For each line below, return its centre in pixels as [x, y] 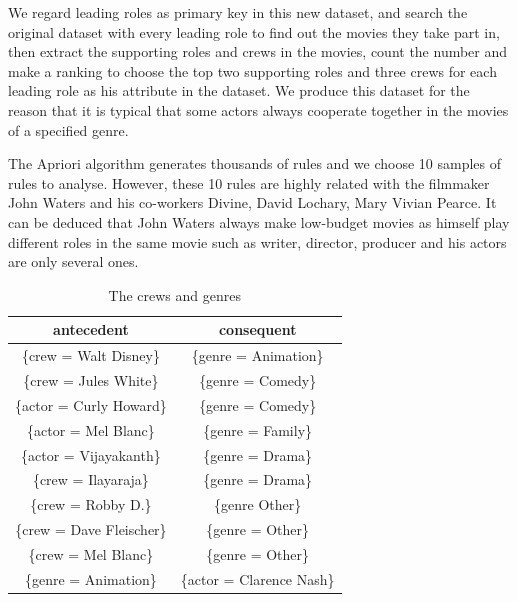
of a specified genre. [68, 129]
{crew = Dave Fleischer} [91, 529]
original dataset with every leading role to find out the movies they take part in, [254, 31]
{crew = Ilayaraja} [90, 479]
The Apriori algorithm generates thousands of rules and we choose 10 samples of [255, 163]
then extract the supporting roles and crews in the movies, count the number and [258, 51]
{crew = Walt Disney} [90, 355]
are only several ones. [73, 261]
